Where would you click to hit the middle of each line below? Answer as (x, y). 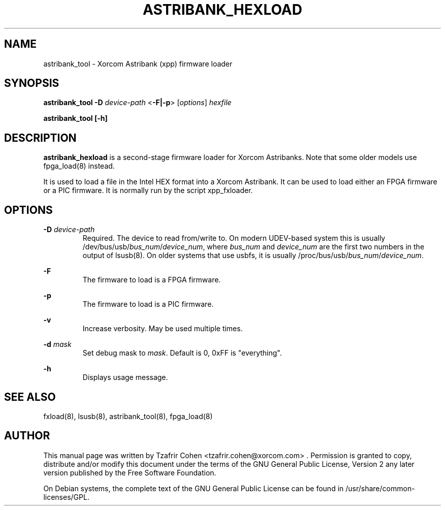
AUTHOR (27, 436)
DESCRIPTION (40, 138)
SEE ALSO (30, 397)
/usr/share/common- (380, 488)
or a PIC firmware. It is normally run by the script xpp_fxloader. (148, 190)
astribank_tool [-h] (75, 118)
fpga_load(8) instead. (79, 166)
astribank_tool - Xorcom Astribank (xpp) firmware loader (138, 63)
